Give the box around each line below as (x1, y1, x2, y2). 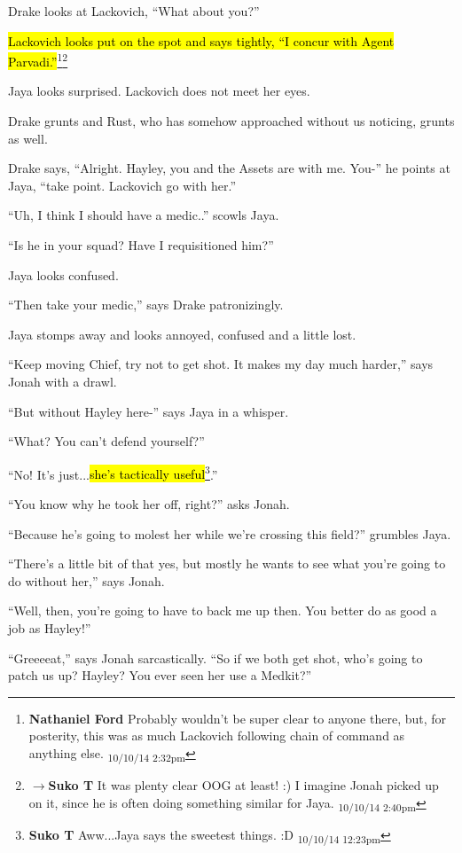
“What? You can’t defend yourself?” (8, 432, 205, 450)
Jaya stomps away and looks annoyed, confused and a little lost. (8, 325, 356, 343)
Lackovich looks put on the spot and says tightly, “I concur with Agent (8, 31, 395, 50)
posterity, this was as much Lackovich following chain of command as (28, 726, 405, 745)
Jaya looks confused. (8, 265, 119, 284)
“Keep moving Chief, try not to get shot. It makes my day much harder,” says (8, 355, 434, 373)
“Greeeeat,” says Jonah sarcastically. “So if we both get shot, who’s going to (8, 648, 423, 667)
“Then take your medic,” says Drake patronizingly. (8, 295, 284, 314)
